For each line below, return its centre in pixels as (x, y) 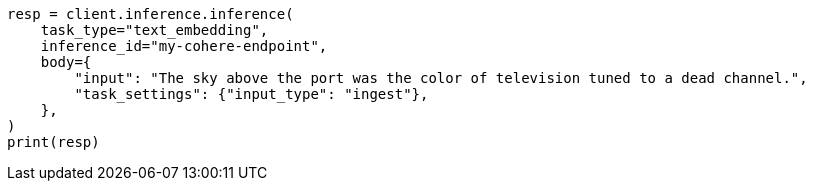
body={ (66, 62)
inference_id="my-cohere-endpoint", (184, 46)
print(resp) (53, 142)
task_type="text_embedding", (154, 30)
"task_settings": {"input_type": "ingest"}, (251, 94)
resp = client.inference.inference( (150, 14)
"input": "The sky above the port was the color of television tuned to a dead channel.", (441, 78)
